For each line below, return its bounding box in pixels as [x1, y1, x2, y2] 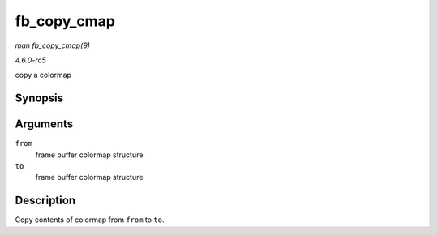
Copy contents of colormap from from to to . [15, 215, 165, 224]
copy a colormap [15, 70, 72, 80]
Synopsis [15, 92, 64, 105]
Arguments [15, 117, 74, 131]
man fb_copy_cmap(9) [15, 41, 91, 50]
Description [15, 194, 76, 207]
